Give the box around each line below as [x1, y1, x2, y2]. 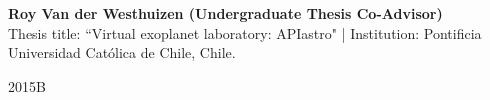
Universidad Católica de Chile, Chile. [8, 42, 236, 63]
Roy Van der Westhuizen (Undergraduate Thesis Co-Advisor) [8, 3, 443, 23]
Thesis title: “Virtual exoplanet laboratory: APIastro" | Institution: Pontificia [8, 22, 482, 43]
